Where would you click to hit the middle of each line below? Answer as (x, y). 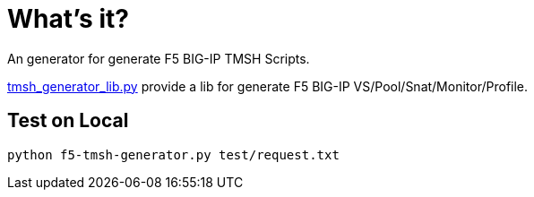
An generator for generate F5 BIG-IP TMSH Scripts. (159, 58)
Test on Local (68, 121)
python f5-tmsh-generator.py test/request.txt (173, 154)
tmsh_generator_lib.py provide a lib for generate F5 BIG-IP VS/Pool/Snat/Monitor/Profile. (268, 86)
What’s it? (68, 19)
